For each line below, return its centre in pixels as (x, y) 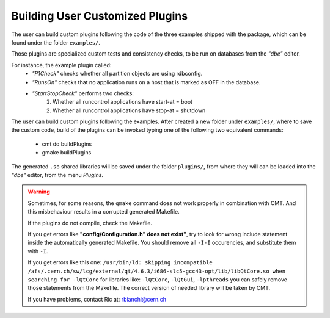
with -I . (38, 251)
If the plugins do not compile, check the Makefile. (90, 223)
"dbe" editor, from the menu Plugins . (57, 175)
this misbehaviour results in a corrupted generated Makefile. (104, 212)
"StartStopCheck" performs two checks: (83, 93)
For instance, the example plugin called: (61, 65)
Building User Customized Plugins (100, 16)
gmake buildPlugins (67, 153)
